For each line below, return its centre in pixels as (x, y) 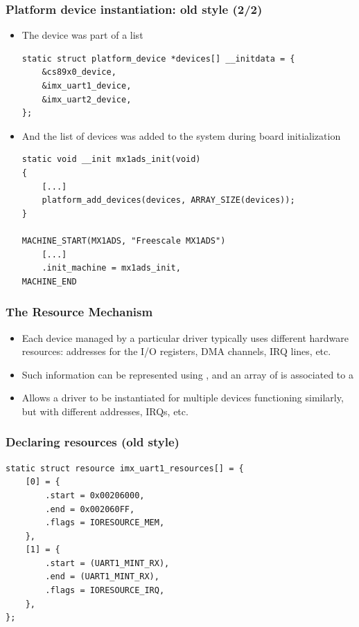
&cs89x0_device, (79, 72)
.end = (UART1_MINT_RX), (102, 577)
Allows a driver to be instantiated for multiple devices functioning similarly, (183, 398)
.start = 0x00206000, (95, 495)
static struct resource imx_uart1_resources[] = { (125, 468)
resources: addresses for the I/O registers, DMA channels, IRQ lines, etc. (176, 351)
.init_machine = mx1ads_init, (111, 268)
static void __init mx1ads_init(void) (111, 160)
